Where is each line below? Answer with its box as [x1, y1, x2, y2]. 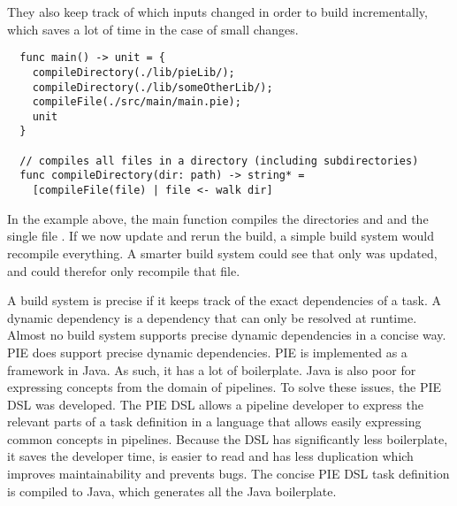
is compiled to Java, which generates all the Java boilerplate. [7, 481, 337, 500]
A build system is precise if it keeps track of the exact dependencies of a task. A [7, 291, 441, 310]
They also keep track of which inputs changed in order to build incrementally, [7, 3, 428, 20]
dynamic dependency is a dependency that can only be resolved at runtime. [7, 308, 417, 326]
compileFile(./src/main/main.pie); [32, 96, 241, 109]
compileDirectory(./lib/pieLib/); [32, 65, 235, 79]
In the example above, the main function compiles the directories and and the [7, 209, 429, 227]
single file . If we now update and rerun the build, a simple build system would [7, 226, 435, 245]
